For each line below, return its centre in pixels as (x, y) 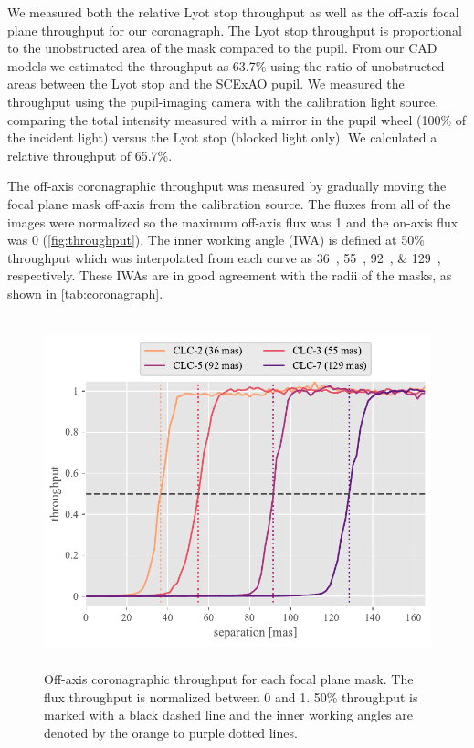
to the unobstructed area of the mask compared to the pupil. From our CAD (222, 48)
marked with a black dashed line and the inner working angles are (228, 715)
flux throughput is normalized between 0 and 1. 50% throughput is (231, 696)
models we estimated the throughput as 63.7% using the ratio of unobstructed (226, 65)
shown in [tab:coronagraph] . (85, 293)
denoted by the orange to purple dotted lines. (171, 732)
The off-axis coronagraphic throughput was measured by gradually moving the (227, 186)
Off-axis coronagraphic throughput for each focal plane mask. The (229, 679)
